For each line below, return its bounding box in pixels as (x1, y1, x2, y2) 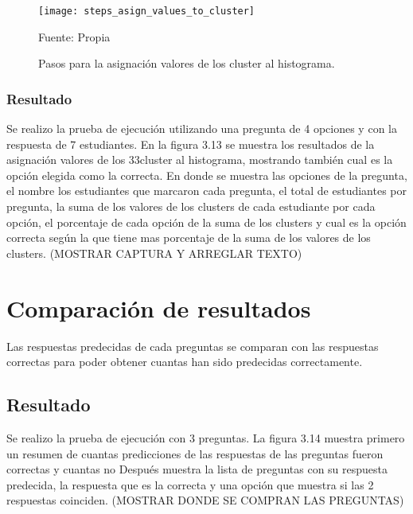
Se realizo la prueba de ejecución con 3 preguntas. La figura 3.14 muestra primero (6, 429, 405, 446)
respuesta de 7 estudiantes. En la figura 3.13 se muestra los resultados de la (6, 135, 375, 152)
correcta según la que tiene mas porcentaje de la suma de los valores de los (6, 229, 371, 246)
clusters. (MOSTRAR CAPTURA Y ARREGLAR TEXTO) (6, 244, 302, 261)
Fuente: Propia (38, 28, 111, 45)
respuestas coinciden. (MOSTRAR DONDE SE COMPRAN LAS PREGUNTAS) (6, 492, 404, 508)
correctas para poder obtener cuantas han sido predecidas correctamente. (6, 353, 363, 370)
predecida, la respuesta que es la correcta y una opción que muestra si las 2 (6, 476, 374, 493)
